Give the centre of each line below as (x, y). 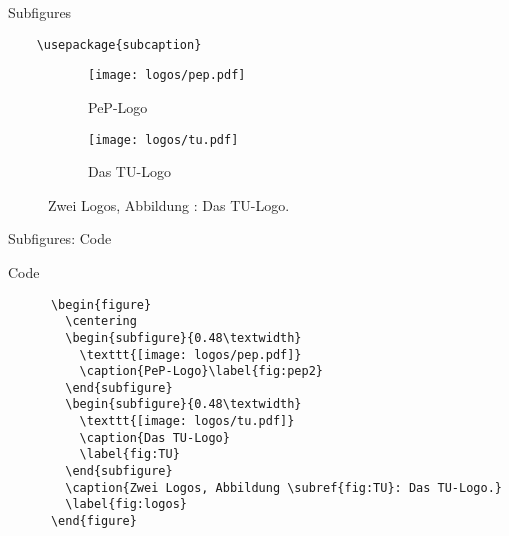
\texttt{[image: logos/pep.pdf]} (190, 354)
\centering (101, 321)
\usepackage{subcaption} (119, 44)
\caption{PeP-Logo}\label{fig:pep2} (201, 371)
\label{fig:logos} (126, 504)
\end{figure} (93, 521)
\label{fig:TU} (129, 454)
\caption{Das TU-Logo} (154, 437)
